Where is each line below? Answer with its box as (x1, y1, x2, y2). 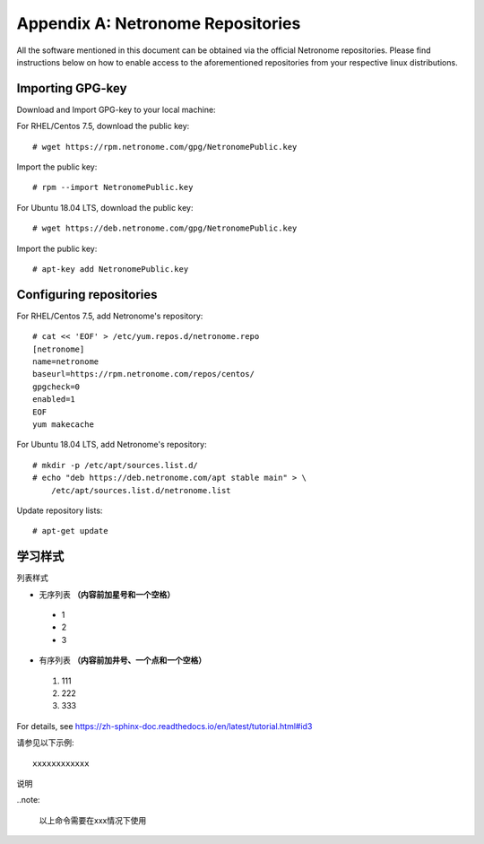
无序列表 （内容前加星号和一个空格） (39, 588, 175, 600)
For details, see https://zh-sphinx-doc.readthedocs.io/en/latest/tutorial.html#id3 (16, 720, 313, 731)
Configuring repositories (16, 287, 158, 302)
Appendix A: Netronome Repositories (16, 13, 301, 33)
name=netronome (32, 357, 99, 367)
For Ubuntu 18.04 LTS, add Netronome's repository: (16, 439, 207, 450)
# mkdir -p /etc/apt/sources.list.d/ (32, 460, 199, 470)
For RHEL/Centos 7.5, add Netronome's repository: (16, 310, 203, 321)
